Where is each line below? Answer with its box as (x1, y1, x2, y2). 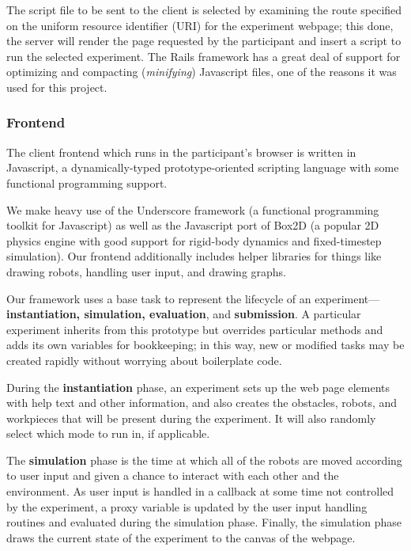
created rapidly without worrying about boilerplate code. (6, 351, 282, 368)
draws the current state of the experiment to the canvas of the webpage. (6, 529, 356, 545)
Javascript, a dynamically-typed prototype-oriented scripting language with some (6, 159, 399, 176)
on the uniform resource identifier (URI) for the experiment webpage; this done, (6, 17, 394, 33)
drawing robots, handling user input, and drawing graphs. (6, 263, 287, 279)
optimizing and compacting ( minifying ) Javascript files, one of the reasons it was (6, 63, 397, 80)
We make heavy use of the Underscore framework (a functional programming (6, 201, 379, 218)
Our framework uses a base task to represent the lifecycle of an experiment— (6, 290, 380, 306)
